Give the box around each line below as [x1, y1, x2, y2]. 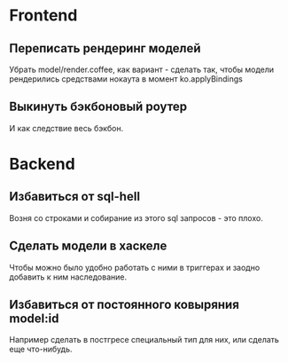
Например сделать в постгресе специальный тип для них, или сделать [9, 335, 279, 345]
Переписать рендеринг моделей [9, 41, 201, 56]
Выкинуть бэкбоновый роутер [9, 99, 188, 114]
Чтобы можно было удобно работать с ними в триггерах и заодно [9, 262, 261, 272]
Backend [9, 154, 75, 174]
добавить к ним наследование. [9, 272, 127, 282]
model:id [9, 312, 59, 327]
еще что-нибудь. [9, 343, 73, 355]
